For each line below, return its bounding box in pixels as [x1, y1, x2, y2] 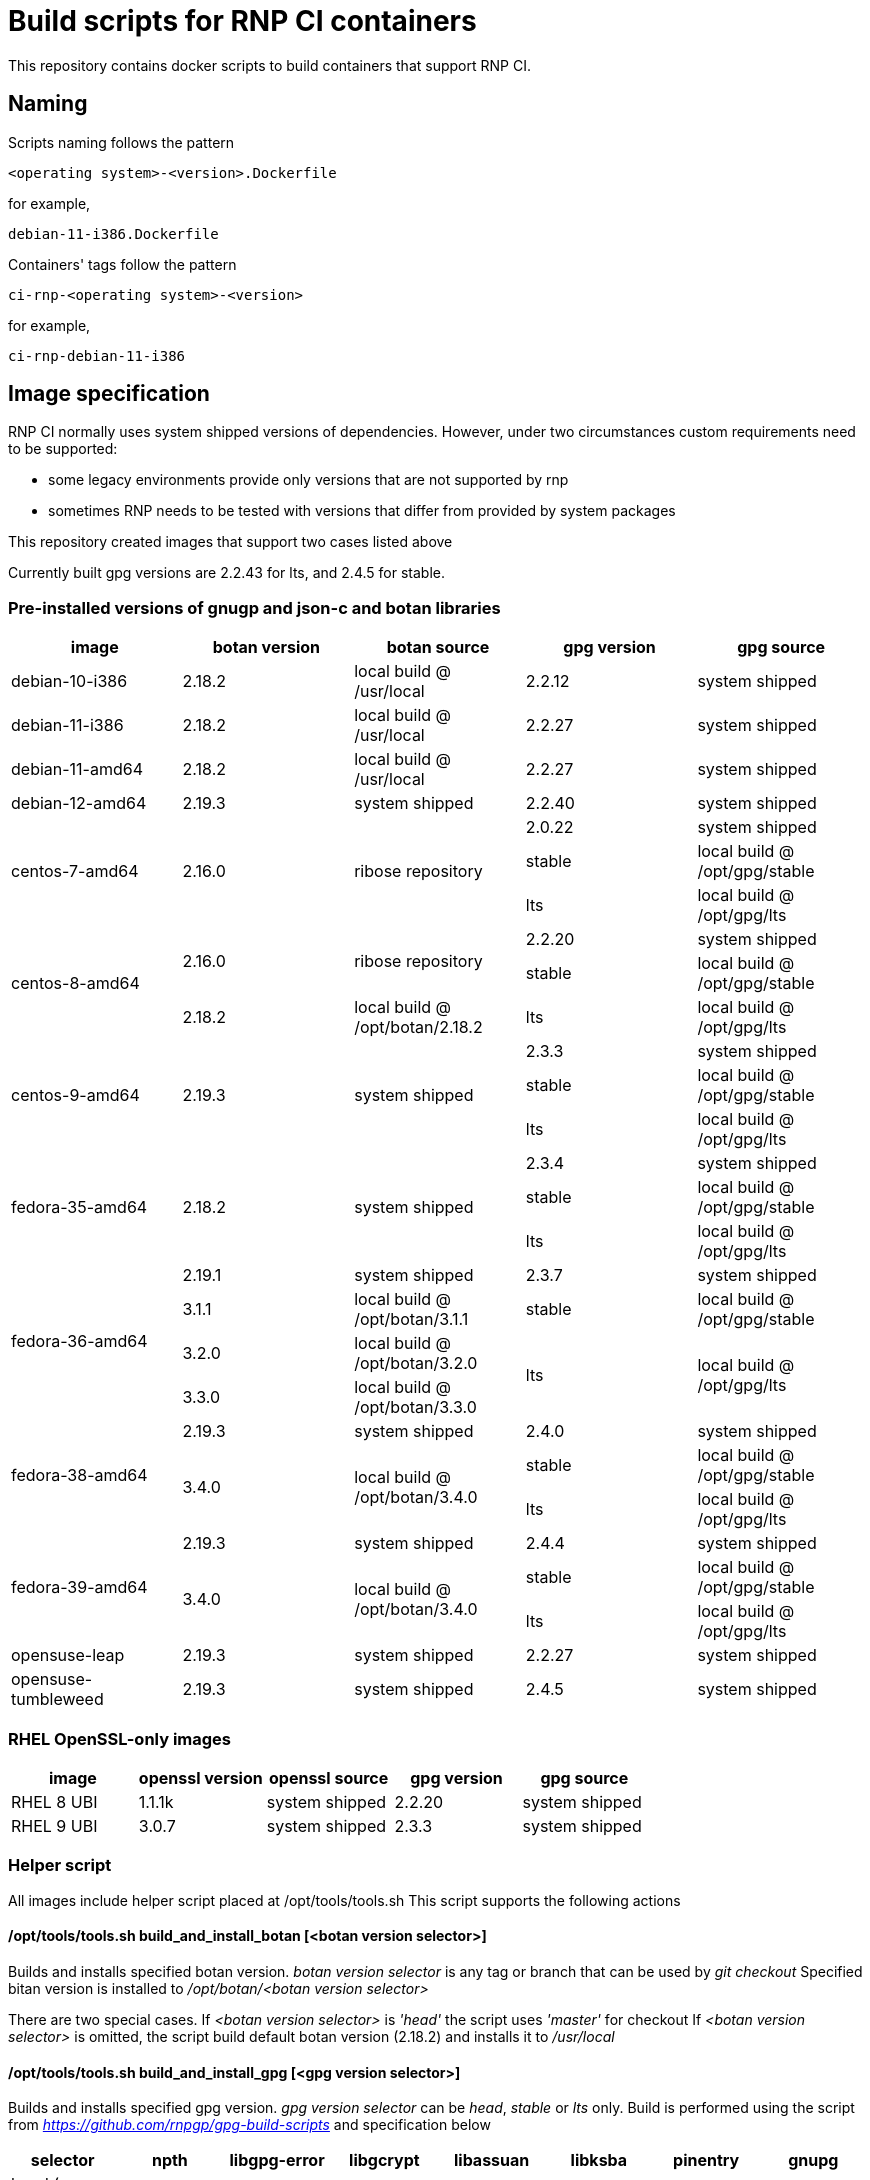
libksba [570, 2150, 628, 2171]
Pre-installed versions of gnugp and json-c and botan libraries [8, 597, 501, 618]
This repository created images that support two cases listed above [8, 533, 453, 551]
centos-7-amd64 [11, 861, 139, 882]
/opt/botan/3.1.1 [354, 1309, 469, 1330]
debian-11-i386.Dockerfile [8, 225, 219, 242]
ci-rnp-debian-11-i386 [8, 347, 186, 364]
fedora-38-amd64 [11, 1465, 148, 1486]
